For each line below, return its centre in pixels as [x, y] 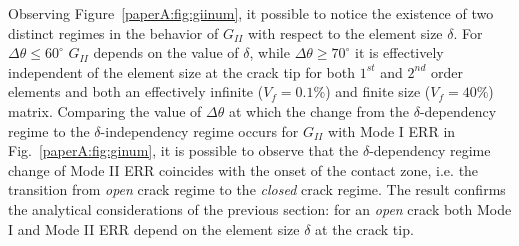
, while [269, 52]
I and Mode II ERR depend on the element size [154, 228]
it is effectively [399, 52]
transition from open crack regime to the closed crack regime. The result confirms [257, 189]
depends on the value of [166, 52]
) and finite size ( [378, 91]
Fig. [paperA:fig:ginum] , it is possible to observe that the [183, 150]
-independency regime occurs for [199, 130]
